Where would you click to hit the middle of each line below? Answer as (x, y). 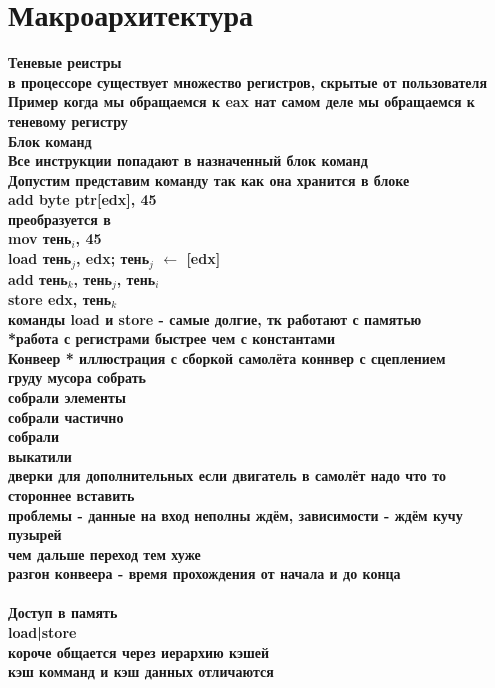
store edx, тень (60, 298)
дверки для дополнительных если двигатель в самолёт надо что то (227, 475)
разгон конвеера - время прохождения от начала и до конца (204, 573)
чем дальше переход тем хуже (104, 553)
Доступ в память (63, 612)
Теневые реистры (65, 62)
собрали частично (66, 416)
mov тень (40, 238)
